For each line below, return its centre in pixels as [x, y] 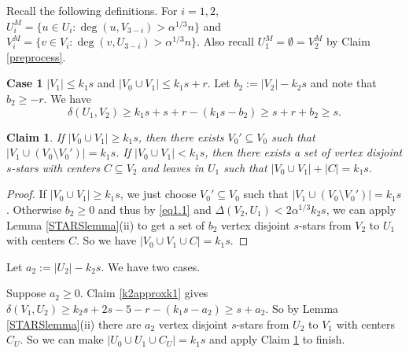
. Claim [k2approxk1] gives [144, 293]
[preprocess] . [36, 56]
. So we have [107, 240]
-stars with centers [55, 167]
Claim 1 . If [35, 136]
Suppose [26, 293]
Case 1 [25, 83]
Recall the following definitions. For [92, 10]
